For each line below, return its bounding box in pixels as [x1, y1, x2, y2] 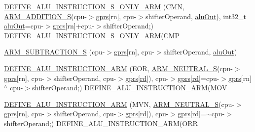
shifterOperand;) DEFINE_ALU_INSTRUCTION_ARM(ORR [4, 118, 198, 128]
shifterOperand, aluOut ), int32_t [146, 11, 247, 21]
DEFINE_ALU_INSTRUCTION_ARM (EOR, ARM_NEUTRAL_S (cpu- [4, 63, 233, 73]
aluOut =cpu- [4, 21, 44, 31]
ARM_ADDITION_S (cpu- [4, 11, 87, 21]
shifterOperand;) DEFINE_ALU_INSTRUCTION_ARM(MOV [32, 82, 227, 93]
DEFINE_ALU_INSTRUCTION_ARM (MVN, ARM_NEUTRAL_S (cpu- [4, 99, 234, 109]
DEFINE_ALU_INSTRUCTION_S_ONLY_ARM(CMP [4, 30, 180, 40]
